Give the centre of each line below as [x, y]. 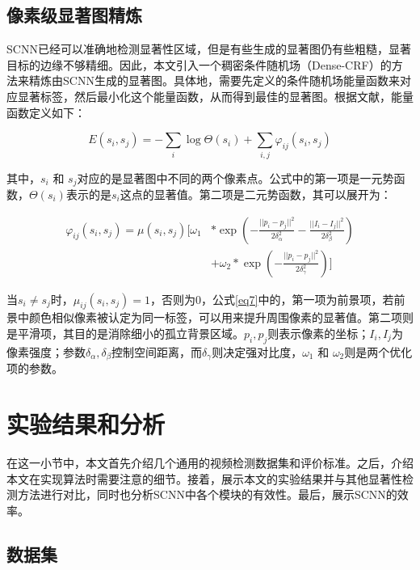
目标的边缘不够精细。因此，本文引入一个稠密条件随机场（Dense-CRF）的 [199, 64]
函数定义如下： [46, 112]
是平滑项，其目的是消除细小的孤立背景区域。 [125, 333]
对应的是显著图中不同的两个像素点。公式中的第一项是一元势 [235, 177]
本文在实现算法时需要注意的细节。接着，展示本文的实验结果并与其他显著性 [204, 478]
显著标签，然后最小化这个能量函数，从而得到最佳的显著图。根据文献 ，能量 [215, 96]
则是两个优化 [378, 351]
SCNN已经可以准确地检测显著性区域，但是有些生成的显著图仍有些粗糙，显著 [209, 49]
